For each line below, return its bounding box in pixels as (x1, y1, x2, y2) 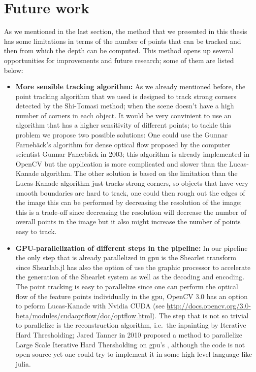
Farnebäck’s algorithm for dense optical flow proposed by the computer (15, 139, 230, 149)
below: (4, 65, 23, 75)
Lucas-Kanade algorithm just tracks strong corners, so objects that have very (15, 178, 249, 188)
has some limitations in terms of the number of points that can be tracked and (4, 35, 241, 46)
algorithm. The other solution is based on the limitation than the (41, 168, 238, 178)
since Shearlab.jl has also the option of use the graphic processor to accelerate (15, 262, 251, 272)
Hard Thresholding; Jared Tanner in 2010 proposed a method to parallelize (15, 329, 243, 339)
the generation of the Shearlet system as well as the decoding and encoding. (15, 271, 245, 282)
